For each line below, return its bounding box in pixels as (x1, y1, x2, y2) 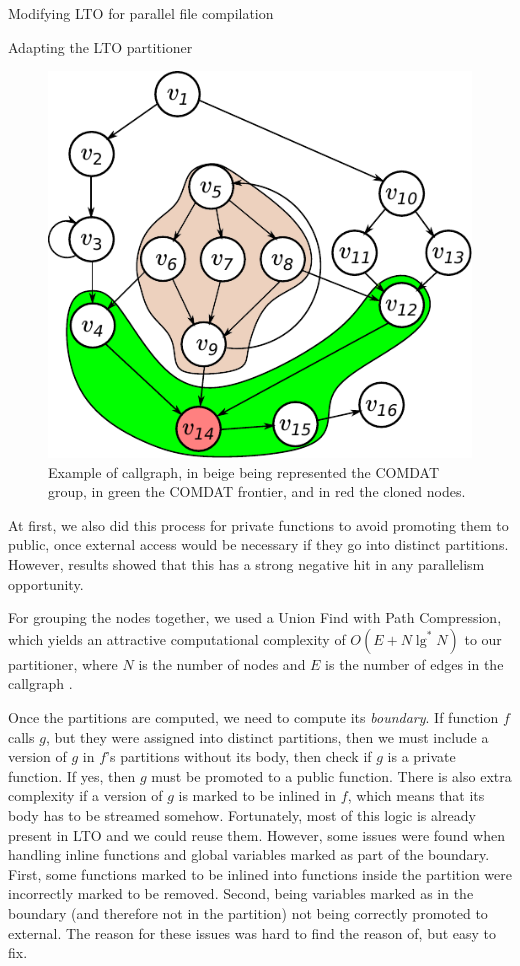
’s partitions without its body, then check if (106, 746, 372, 767)
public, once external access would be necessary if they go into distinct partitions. (8, 534, 509, 555)
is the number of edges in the (325, 653, 504, 674)
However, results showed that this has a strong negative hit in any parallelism (8, 554, 485, 575)
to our (464, 628, 502, 649)
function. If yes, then (8, 765, 136, 786)
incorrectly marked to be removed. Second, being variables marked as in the (8, 883, 474, 904)
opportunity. (8, 573, 84, 594)
